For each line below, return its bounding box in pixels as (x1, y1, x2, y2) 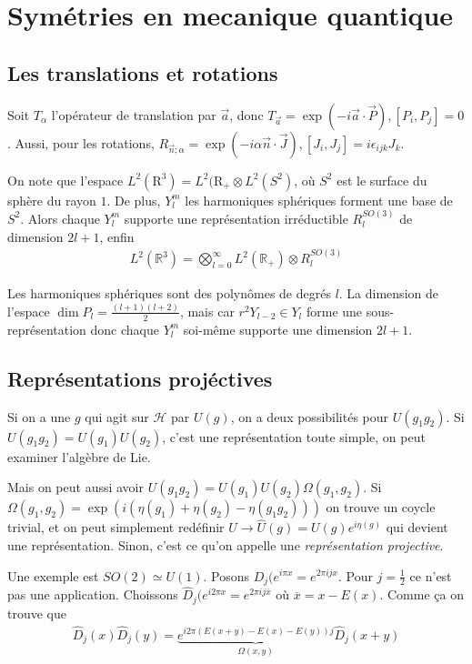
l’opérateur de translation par (51, 105, 216, 124)
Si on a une (7, 407, 71, 426)
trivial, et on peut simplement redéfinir (7, 518, 225, 537)
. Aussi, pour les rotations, (7, 133, 155, 152)
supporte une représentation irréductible (124, 208, 348, 227)
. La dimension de (338, 284, 438, 303)
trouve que (7, 603, 66, 622)
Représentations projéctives (7, 364, 273, 392)
